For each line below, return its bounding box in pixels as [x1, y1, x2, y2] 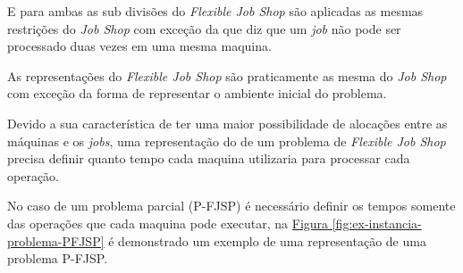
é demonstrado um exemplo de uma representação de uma [108, 231, 426, 250]
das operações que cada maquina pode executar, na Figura [7, 213, 329, 232]
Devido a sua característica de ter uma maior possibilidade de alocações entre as [7, 113, 448, 132]
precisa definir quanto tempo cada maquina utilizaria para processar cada [7, 149, 410, 168]
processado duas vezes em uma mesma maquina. [7, 37, 272, 55]
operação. [7, 166, 59, 185]
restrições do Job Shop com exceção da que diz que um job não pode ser [7, 19, 401, 37]
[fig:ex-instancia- [332, 213, 422, 232]
